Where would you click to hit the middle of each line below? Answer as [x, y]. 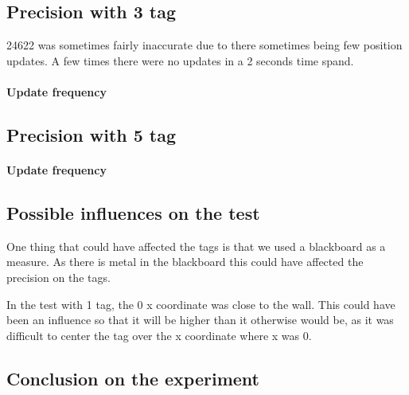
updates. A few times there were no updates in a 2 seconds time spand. [180, 60]
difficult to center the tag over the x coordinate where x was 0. [159, 335]
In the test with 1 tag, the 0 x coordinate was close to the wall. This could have [201, 304]
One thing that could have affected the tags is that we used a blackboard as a [196, 246]
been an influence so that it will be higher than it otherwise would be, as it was [200, 320]
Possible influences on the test [133, 212]
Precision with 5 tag [92, 134]
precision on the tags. [58, 277]
